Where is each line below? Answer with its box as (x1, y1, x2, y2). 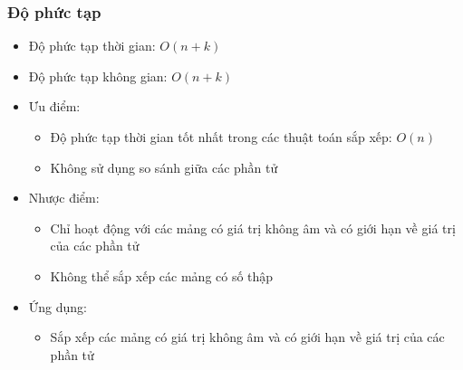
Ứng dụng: (28, 297, 87, 316)
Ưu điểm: (28, 97, 81, 116)
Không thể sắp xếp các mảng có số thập (50, 266, 274, 285)
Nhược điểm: (28, 188, 100, 207)
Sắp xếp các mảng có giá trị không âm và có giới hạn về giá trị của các (50, 327, 445, 346)
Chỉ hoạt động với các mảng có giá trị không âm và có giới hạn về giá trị (50, 218, 456, 237)
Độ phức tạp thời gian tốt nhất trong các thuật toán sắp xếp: (50, 128, 392, 146)
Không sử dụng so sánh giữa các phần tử (50, 157, 278, 176)
